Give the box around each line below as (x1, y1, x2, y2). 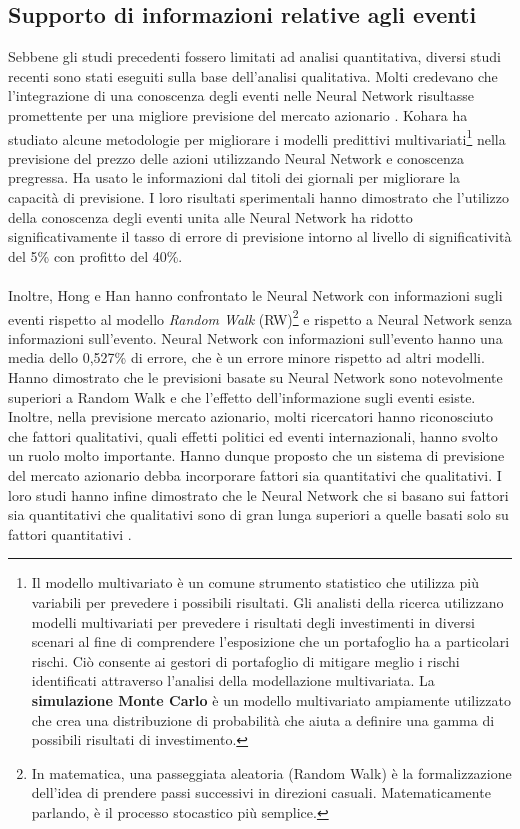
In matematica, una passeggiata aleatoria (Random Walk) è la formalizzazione (31, 762, 512, 783)
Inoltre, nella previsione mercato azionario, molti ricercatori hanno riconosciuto (8, 406, 494, 427)
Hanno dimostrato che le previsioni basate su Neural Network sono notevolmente (8, 367, 503, 388)
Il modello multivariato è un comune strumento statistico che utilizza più (31, 572, 479, 593)
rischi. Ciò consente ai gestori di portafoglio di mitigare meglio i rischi (31, 650, 460, 671)
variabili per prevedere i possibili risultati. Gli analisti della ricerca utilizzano (31, 591, 504, 612)
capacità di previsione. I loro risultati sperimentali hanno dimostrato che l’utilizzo (8, 187, 510, 208)
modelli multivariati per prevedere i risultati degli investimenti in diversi (31, 611, 475, 632)
